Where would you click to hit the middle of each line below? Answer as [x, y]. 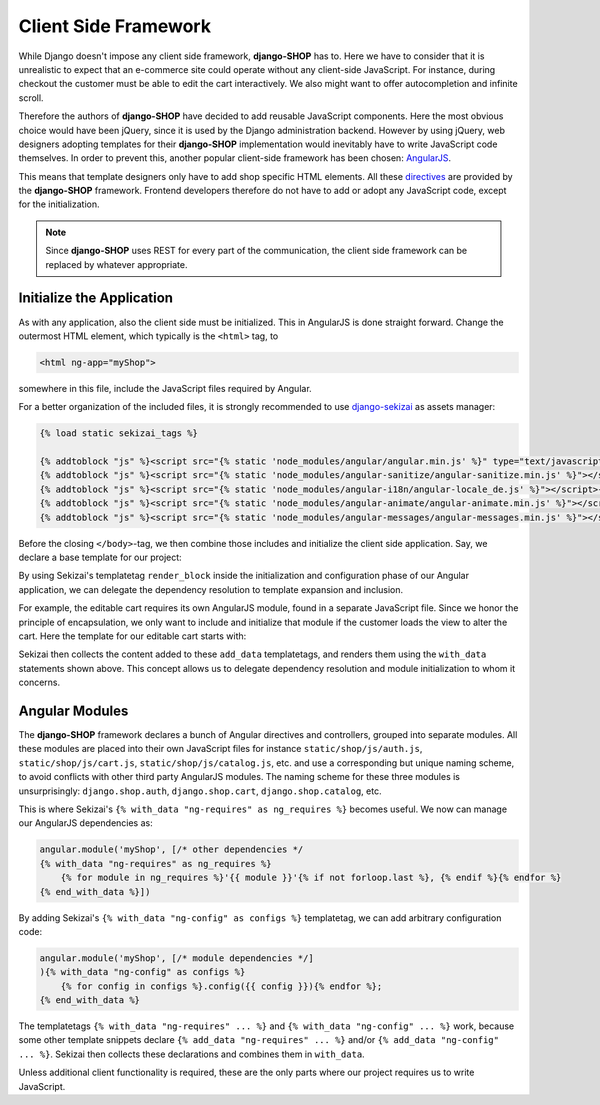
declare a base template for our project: [100, 557]
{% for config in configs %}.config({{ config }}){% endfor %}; [221, 986]
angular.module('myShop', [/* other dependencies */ [171, 849]
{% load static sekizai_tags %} [119, 433]
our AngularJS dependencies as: [86, 823]
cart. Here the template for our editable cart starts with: [132, 636]
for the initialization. [59, 204]
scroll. [31, 97]
